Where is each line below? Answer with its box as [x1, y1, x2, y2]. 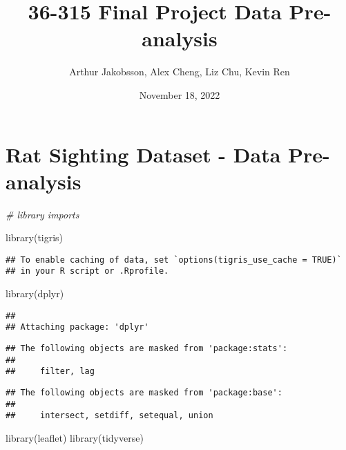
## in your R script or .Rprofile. [6, 266, 169, 276]
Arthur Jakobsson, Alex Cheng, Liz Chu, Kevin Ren [69, 64, 290, 79]
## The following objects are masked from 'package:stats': [6, 344, 288, 354]
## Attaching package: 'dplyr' [6, 322, 149, 332]
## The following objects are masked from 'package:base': [6, 388, 282, 397]
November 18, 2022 [139, 87, 220, 102]
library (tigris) [6, 230, 64, 245]
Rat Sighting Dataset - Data [6, 140, 281, 168]
